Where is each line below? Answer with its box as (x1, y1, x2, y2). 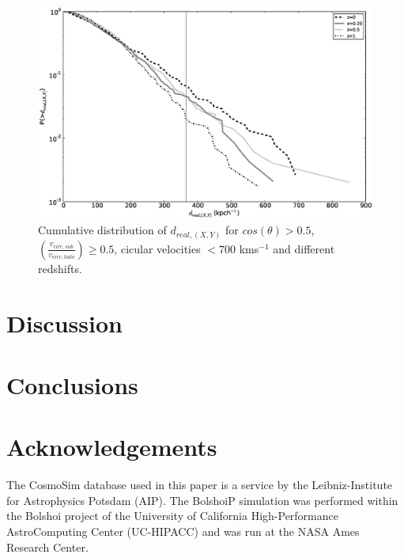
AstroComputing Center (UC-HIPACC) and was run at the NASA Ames (6, 523, 360, 540)
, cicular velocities (114, 240, 201, 256)
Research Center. (6, 538, 89, 555)
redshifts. (38, 260, 82, 276)
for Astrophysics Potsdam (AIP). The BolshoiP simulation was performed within (6, 492, 398, 508)
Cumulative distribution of (38, 222, 167, 238)
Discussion (6, 306, 123, 339)
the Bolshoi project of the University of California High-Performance (6, 507, 338, 524)
